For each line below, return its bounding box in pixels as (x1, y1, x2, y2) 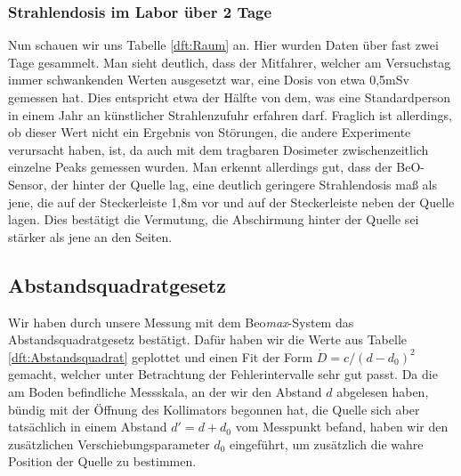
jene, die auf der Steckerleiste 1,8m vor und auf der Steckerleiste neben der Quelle (8, 192, 455, 211)
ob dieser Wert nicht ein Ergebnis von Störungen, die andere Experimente (8, 123, 411, 141)
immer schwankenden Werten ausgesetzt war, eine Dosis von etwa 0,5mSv (8, 70, 409, 89)
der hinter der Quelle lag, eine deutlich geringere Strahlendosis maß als (51, 174, 438, 193)
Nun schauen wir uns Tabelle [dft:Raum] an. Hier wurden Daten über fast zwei (8, 36, 439, 54)
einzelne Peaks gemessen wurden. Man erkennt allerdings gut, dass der (8, 157, 392, 176)
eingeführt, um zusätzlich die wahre (229, 434, 424, 453)
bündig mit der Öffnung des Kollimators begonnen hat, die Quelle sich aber (8, 399, 420, 418)
